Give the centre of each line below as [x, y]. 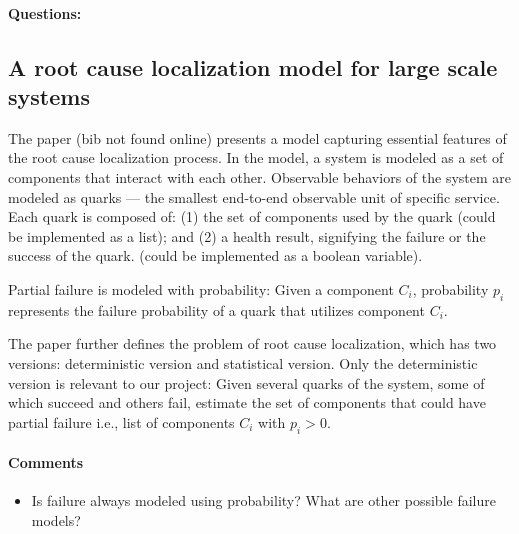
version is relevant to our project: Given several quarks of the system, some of [246, 382]
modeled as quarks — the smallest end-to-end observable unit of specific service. [254, 196]
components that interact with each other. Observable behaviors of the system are [259, 176]
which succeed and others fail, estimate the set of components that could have [247, 402]
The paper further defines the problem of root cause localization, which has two [252, 343]
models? [56, 519]
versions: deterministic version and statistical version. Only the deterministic [243, 362]
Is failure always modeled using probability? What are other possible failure [263, 500]
